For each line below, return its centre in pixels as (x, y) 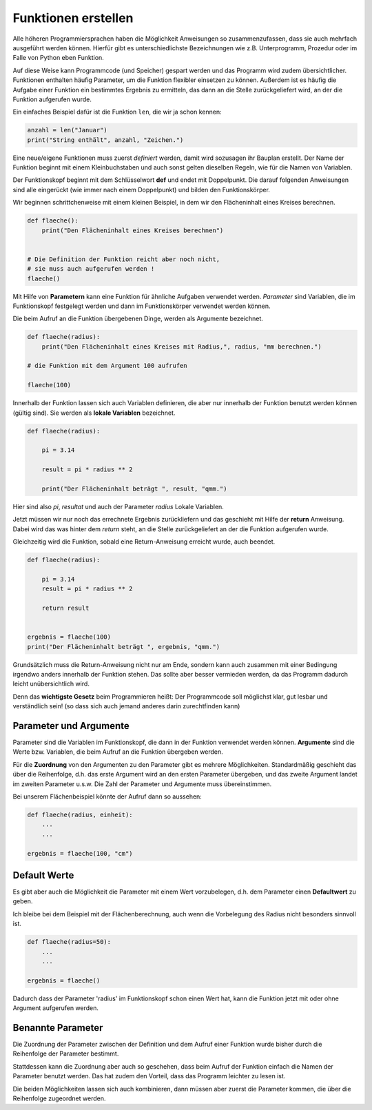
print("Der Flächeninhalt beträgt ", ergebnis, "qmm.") (124, 647)
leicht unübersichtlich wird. (51, 684)
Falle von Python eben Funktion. (59, 58)
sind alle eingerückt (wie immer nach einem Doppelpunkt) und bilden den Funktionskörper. (141, 189)
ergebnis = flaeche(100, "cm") (80, 853)
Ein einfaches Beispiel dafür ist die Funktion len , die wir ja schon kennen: (117, 112)
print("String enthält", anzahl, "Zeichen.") (105, 140)
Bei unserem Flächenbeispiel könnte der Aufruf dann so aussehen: (107, 796)
